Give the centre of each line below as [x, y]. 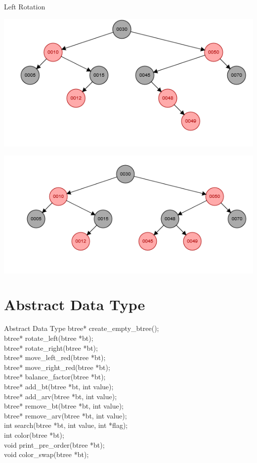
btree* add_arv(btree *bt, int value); [61, 396]
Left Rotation [25, 6]
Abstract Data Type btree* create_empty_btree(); [82, 328]
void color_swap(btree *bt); [46, 454]
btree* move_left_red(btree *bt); [55, 357]
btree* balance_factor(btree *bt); [55, 377]
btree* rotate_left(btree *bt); [49, 338]
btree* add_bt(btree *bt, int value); [59, 386]
